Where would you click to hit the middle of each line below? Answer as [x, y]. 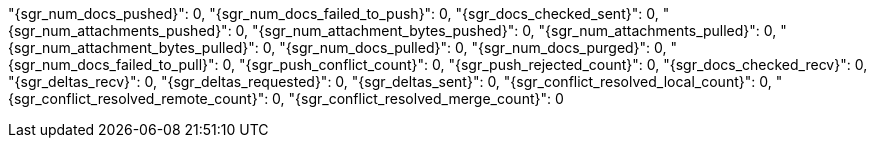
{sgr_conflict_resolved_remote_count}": [138, 98]
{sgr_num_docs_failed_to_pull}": [113, 64]
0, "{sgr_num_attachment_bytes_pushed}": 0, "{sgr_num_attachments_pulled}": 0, [506, 30]
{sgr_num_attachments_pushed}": [120, 30]
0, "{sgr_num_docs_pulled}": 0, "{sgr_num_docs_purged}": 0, [464, 47]
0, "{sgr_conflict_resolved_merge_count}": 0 [418, 98]
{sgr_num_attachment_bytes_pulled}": [133, 47]
